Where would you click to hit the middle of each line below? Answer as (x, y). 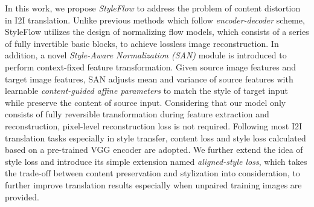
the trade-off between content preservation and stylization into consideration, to (152, 173)
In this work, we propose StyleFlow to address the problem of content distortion (153, 8)
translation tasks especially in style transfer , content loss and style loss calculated (155, 137)
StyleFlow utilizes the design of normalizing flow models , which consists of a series (157, 32)
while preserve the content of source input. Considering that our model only (146, 102)
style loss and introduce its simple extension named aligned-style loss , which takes (156, 161)
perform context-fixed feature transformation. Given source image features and (151, 66)
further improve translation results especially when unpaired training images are (153, 184)
